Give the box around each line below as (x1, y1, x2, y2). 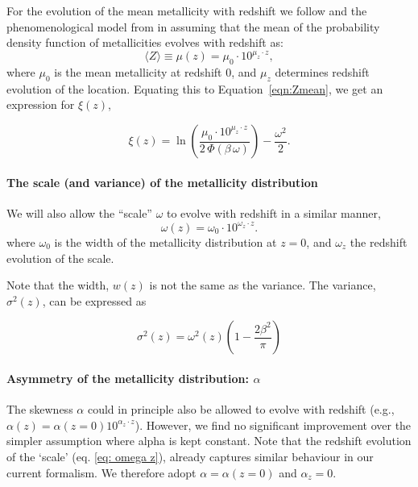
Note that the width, (6, 277, 110, 293)
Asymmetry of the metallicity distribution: (6, 369, 250, 386)
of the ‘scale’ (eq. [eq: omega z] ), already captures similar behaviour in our (6, 447, 374, 464)
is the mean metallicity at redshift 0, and (54, 64, 257, 81)
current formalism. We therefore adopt (6, 464, 197, 481)
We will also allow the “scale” (6, 204, 152, 221)
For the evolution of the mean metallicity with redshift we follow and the (6, 2, 367, 19)
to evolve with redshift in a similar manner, (167, 204, 381, 221)
